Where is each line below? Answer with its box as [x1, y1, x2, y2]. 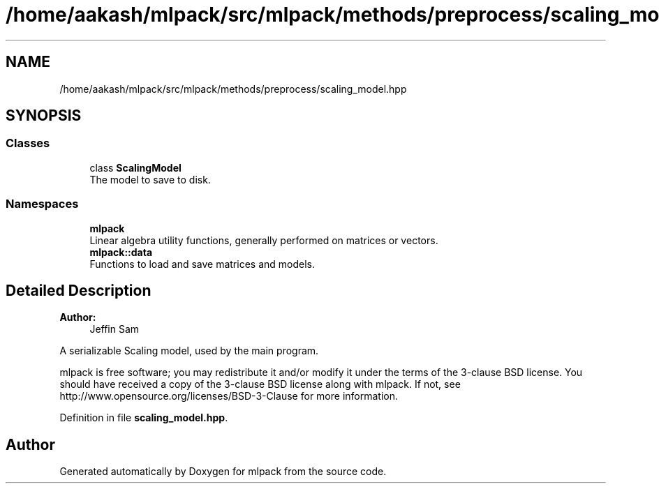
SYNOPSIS [6, 107, 82, 125]
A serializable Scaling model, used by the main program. [59, 345, 319, 357]
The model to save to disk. [89, 173, 211, 186]
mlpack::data [89, 246, 153, 258]
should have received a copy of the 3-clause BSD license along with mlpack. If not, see [59, 378, 461, 391]
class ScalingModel [89, 161, 182, 174]
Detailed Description [6, 281, 151, 299]
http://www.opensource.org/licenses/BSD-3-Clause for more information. [59, 390, 398, 403]
